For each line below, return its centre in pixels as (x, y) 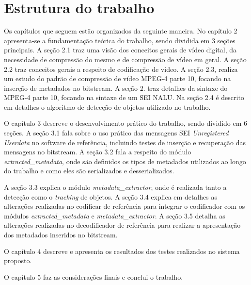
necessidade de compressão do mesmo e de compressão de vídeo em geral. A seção (125, 59)
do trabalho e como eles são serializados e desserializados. (89, 171)
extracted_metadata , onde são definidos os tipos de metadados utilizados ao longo (125, 161)
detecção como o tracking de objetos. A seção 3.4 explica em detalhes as (110, 196)
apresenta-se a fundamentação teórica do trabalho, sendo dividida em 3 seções (120, 40)
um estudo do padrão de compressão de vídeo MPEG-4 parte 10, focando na (118, 78)
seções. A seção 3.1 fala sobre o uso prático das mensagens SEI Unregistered (116, 133)
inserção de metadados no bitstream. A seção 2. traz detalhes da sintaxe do (116, 88)
